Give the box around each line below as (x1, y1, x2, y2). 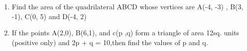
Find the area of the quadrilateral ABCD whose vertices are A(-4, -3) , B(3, (11, 1, 244, 11)
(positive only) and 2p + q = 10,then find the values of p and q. (11, 37, 208, 47)
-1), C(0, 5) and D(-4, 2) (11, 11, 87, 21)
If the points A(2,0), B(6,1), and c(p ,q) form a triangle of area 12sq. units (11, 27, 240, 38)
